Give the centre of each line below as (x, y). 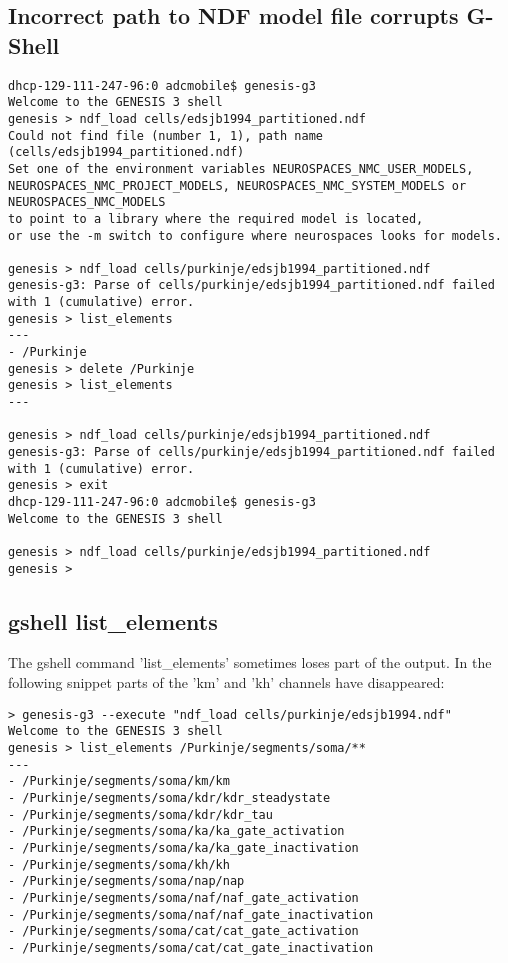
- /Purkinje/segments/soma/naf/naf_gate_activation (183, 897)
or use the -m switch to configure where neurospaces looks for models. (255, 235)
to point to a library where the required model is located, (216, 218)
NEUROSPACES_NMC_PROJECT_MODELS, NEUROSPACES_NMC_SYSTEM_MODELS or (237, 185)
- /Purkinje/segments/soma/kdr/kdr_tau (140, 814)
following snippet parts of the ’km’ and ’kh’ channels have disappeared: (226, 682)
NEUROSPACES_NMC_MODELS (87, 202)
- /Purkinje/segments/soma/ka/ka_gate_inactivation (183, 847)
